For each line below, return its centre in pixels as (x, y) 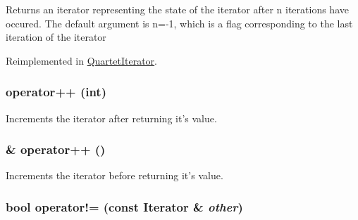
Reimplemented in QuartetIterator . (82, 60)
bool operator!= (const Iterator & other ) (124, 206)
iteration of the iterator (56, 37)
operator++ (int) (56, 92)
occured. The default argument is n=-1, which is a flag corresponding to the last (179, 23)
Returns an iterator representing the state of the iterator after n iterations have (177, 9)
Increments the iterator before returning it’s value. (115, 175)
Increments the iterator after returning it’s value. (111, 118)
